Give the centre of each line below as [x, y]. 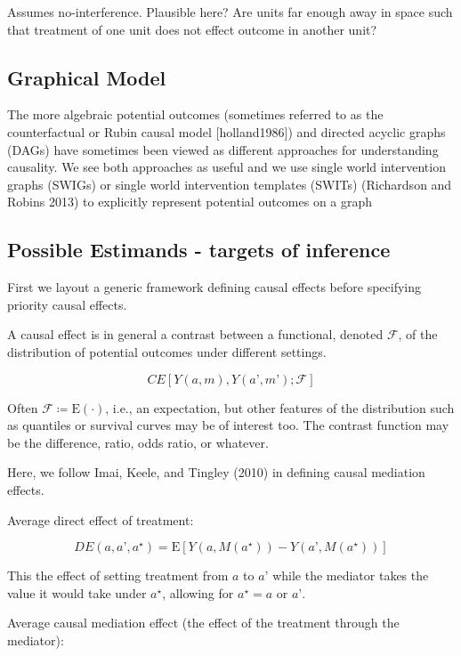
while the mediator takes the [351, 575]
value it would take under [77, 592]
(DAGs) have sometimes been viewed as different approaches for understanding [223, 149]
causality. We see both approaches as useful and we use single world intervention [226, 167]
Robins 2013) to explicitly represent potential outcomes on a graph [190, 202]
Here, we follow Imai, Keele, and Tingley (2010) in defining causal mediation [216, 472]
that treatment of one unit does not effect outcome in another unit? [192, 29]
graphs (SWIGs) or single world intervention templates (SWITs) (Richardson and [230, 184]
